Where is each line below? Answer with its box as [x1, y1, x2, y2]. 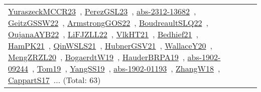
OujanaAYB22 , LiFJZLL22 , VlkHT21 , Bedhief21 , [8, 28, 199, 40]
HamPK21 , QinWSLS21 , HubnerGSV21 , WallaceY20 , [8, 40, 213, 51]
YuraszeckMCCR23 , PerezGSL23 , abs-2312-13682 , [8, 5, 196, 17]
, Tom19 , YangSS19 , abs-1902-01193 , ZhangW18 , [32, 63, 220, 74]
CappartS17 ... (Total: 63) [8, 74, 101, 86]
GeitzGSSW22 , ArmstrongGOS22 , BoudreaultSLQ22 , [8, 17, 208, 28]
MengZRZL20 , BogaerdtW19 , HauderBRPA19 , [8, 51, 185, 63]
